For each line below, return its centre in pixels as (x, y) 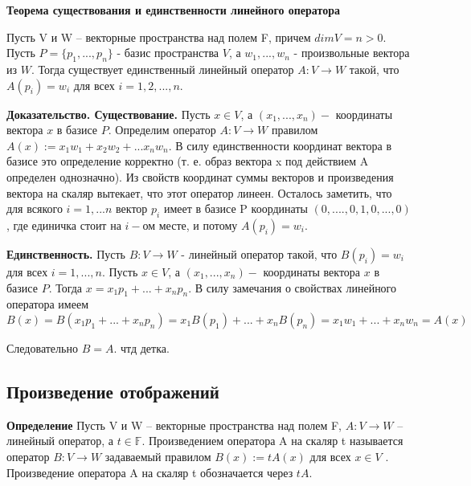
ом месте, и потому (190, 225)
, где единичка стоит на (64, 225)
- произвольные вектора (352, 53)
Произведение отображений (113, 391)
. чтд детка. (141, 347)
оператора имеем (48, 304)
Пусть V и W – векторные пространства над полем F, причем (159, 37)
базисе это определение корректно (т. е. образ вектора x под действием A (188, 161)
